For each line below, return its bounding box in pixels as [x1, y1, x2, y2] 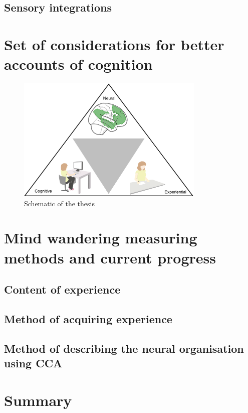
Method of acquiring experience [4, 311, 172, 326]
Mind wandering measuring [4, 227, 197, 248]
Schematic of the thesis [24, 198, 95, 208]
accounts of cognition [4, 54, 153, 74]
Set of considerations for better [4, 34, 224, 54]
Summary [4, 389, 72, 410]
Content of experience [4, 282, 121, 297]
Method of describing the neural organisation [4, 340, 244, 356]
